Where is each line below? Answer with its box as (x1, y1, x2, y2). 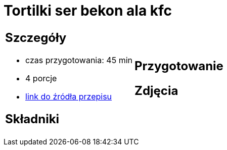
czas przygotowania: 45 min (25, 55, 132, 65)
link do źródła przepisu (25, 91, 112, 102)
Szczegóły (5, 30, 67, 45)
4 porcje (25, 73, 57, 83)
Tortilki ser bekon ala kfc (4, 2, 172, 19)
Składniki (5, 111, 60, 126)
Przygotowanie (134, 58, 223, 73)
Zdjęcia (134, 83, 178, 98)
